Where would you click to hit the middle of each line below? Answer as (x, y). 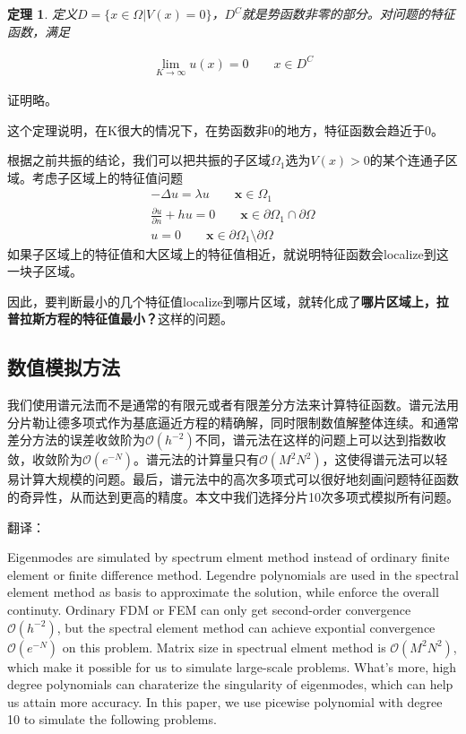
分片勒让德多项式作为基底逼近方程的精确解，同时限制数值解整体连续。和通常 (233, 422)
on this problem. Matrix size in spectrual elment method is (224, 647)
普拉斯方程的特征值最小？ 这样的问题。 (120, 319)
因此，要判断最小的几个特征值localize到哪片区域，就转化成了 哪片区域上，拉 (228, 301)
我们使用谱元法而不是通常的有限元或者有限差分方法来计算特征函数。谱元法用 (233, 405)
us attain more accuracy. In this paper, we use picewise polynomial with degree (225, 701)
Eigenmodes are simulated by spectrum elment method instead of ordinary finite (229, 557)
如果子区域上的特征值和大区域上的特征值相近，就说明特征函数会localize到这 (228, 253)
